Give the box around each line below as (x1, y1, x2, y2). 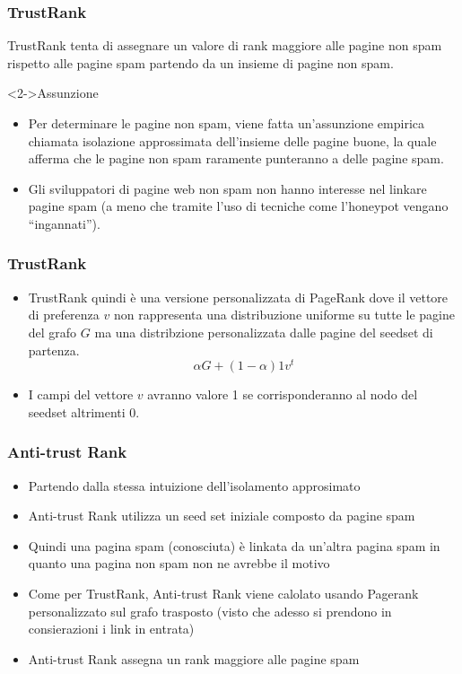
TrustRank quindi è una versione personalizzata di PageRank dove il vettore (28, 287, 449, 306)
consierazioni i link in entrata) (28, 619, 195, 638)
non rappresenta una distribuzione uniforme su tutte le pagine (113, 305, 455, 324)
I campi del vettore (28, 385, 134, 404)
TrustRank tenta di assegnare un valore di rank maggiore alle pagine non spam (7, 36, 442, 55)
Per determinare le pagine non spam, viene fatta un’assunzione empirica (28, 114, 424, 132)
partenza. (28, 340, 80, 359)
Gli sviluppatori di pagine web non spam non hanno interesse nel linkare (28, 179, 427, 197)
